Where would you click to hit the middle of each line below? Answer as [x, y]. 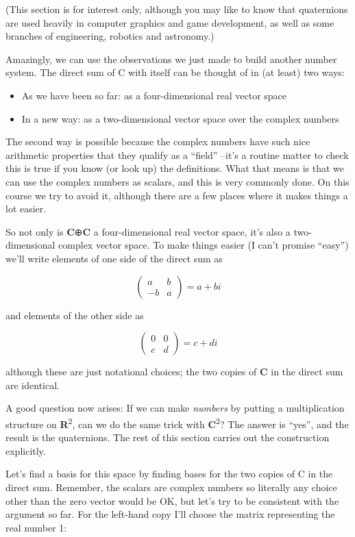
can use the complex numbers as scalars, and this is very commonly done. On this [177, 181]
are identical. [33, 385]
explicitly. [26, 450]
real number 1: [36, 527]
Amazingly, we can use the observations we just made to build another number [171, 59]
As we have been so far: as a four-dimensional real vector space [154, 95]
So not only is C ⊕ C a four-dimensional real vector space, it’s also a [148, 231]
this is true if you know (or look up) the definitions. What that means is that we [175, 168]
